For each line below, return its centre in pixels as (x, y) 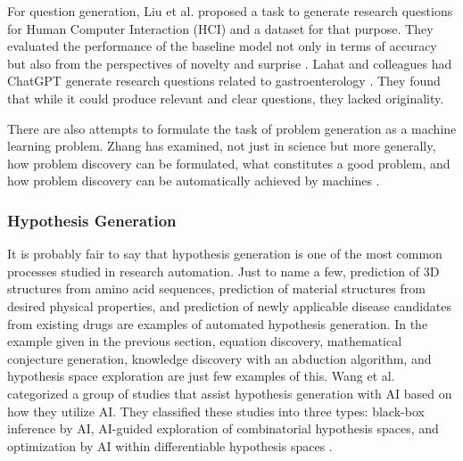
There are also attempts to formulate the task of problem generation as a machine (232, 128)
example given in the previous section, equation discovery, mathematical (205, 341)
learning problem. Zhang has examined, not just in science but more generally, (222, 146)
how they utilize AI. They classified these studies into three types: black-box (216, 411)
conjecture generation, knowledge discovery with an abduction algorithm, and (219, 358)
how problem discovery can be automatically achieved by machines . (194, 181)
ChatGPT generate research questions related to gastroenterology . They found (224, 81)
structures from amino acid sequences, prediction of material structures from (216, 288)
